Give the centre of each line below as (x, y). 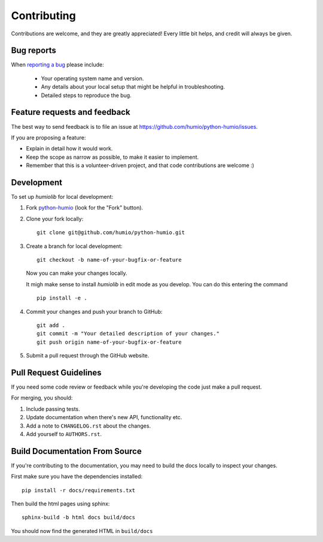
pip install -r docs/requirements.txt (79, 490)
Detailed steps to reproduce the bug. (86, 95)
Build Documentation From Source (76, 451)
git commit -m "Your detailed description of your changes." (128, 334)
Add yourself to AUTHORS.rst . (64, 434)
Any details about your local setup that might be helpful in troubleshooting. (133, 87)
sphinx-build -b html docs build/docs (79, 517)
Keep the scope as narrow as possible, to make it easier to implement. (112, 157)
